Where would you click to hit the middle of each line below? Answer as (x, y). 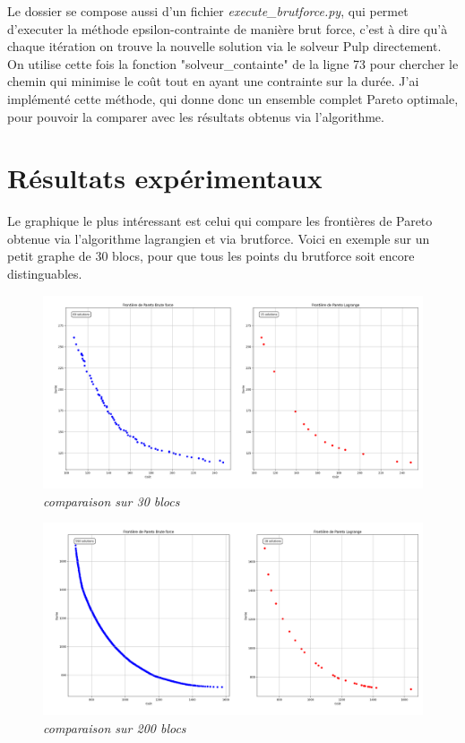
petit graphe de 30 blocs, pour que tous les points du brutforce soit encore (211, 256)
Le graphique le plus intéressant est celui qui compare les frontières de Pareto (220, 221)
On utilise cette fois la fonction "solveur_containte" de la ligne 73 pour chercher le (233, 63)
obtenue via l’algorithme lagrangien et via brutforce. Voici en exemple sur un (219, 238)
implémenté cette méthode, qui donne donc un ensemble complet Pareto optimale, (233, 98)
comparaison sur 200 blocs (115, 728)
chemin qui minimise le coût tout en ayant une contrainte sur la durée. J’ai (213, 81)
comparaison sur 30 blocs (112, 501)
